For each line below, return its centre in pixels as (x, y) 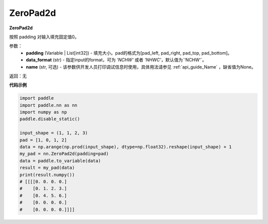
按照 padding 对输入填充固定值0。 (44, 37)
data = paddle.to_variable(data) (60, 161)
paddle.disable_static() (50, 119)
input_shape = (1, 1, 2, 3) (54, 133)
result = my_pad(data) (47, 168)
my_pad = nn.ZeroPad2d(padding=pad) (64, 154)
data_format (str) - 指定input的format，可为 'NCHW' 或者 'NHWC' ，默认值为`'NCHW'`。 (116, 60)
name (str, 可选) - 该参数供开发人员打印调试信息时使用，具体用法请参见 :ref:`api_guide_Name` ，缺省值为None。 (141, 67)
